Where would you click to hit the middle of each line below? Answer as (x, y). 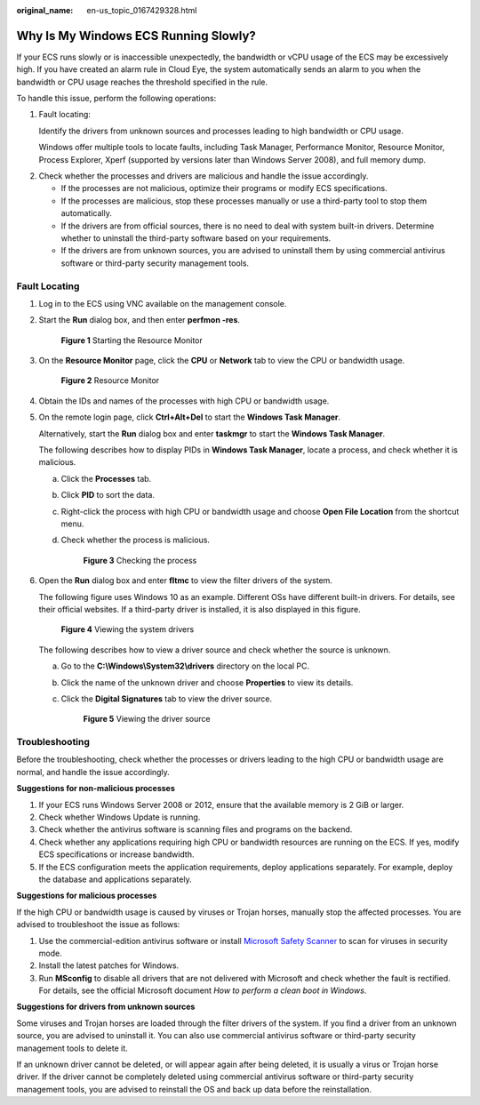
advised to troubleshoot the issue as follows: (98, 925)
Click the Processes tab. (106, 478)
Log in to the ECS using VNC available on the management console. (163, 303)
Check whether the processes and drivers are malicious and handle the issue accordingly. (204, 176)
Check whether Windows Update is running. (120, 817)
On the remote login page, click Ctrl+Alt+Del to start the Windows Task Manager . (190, 417)
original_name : (45, 10)
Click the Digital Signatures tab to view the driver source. (167, 699)
